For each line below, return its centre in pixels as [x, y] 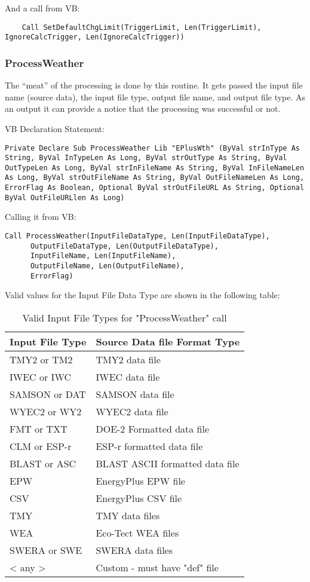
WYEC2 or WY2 [46, 411]
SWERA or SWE [46, 550]
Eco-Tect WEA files [137, 532]
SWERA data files [134, 550]
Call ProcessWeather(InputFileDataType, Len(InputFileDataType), [137, 236]
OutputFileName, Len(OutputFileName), [107, 266]
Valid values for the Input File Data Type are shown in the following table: [142, 295]
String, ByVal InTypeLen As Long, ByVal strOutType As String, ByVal [146, 158]
